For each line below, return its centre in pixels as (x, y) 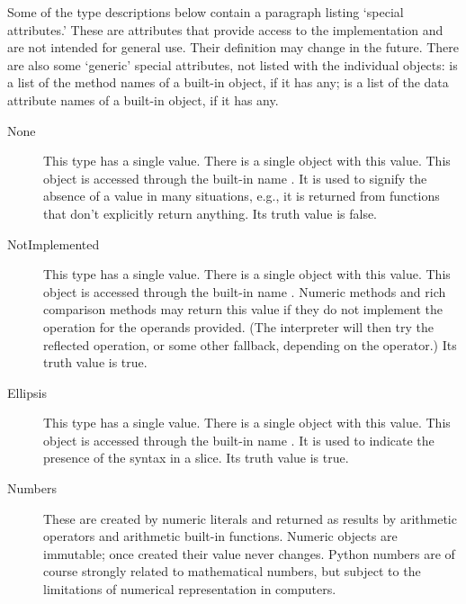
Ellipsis (27, 392)
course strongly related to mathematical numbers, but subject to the (232, 571)
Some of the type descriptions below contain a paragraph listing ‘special (206, 12)
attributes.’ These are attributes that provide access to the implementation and (225, 29)
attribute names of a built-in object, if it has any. (143, 99)
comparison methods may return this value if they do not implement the (243, 309)
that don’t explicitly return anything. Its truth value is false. (211, 213)
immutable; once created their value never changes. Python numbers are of (249, 553)
